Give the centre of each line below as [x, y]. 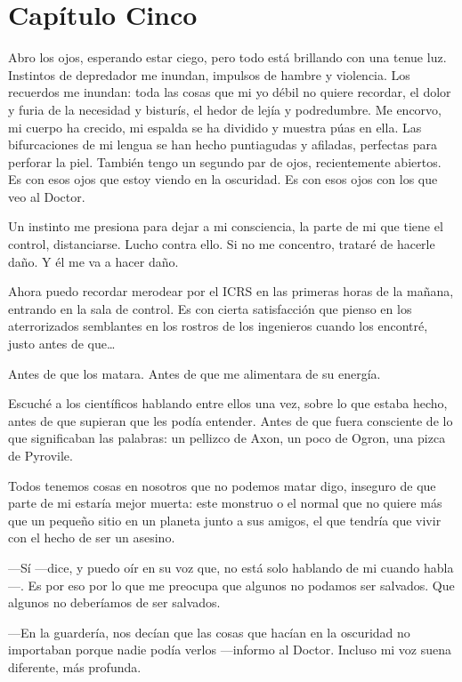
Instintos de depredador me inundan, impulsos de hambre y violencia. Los [209, 74]
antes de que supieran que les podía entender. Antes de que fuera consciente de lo [231, 420]
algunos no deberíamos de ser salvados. [114, 602]
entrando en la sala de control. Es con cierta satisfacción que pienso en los [210, 308]
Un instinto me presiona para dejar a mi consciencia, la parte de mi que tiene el [226, 226]
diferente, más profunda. [75, 666]
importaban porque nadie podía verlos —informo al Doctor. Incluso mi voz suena [230, 650]
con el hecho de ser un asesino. [92, 538]
